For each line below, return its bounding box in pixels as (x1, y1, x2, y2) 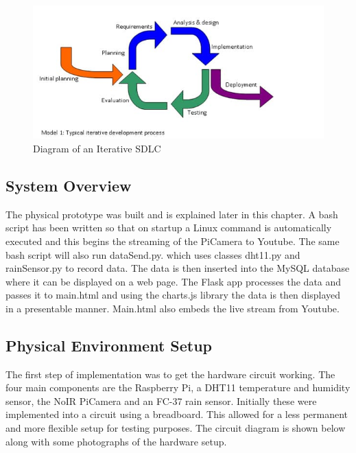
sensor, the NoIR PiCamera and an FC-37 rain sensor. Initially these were (5, 393, 317, 408)
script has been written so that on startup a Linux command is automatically (5, 220, 332, 235)
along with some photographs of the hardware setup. (5, 434, 227, 448)
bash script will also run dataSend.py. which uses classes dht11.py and (5, 247, 300, 262)
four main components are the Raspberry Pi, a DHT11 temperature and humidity (5, 380, 351, 395)
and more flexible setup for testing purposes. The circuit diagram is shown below (5, 421, 346, 435)
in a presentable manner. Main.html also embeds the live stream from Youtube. (5, 301, 340, 315)
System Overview (5, 174, 132, 196)
